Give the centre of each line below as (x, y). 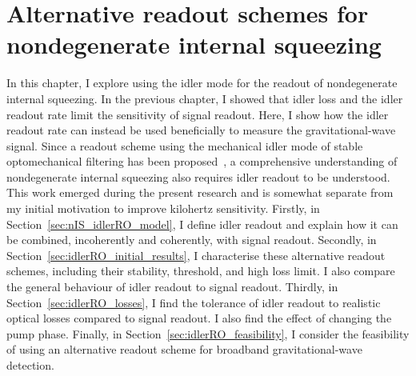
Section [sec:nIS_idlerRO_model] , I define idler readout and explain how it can (202, 224)
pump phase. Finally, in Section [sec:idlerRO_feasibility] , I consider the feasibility (208, 333)
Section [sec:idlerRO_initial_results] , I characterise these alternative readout (196, 255)
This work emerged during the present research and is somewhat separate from (200, 192)
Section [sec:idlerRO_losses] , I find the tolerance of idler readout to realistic (194, 302)
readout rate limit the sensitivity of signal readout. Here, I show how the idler (198, 114)
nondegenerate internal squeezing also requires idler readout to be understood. (198, 176)
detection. (30, 365)
